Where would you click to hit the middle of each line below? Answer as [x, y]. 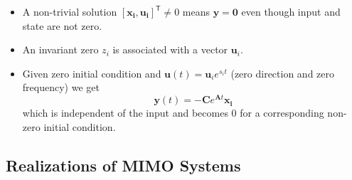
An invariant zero [60, 49]
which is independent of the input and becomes [125, 113]
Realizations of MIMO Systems [123, 165]
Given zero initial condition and [92, 73]
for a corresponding [282, 113]
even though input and [291, 11]
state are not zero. [62, 25]
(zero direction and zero [283, 73]
